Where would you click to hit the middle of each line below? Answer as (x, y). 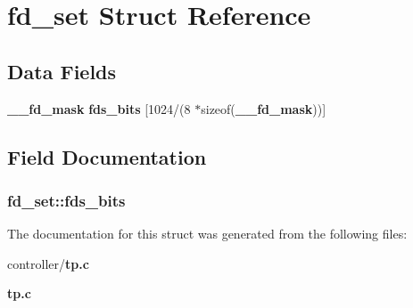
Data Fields (62, 71)
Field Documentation (107, 156)
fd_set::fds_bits (66, 200)
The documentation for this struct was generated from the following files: (207, 234)
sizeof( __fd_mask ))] (264, 108)
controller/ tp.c (48, 263)
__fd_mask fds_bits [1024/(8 (99, 108)
